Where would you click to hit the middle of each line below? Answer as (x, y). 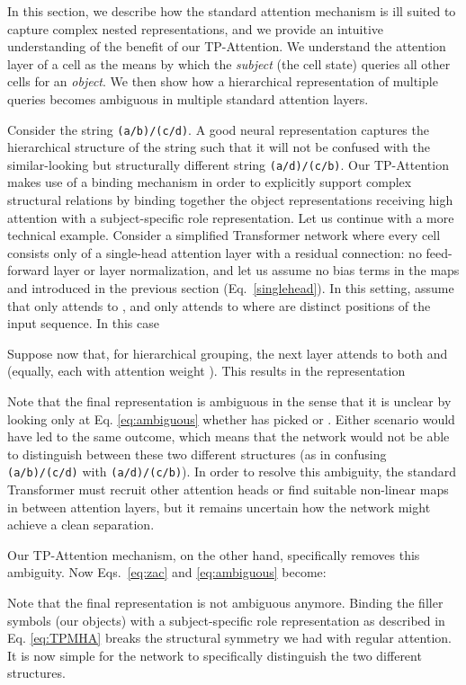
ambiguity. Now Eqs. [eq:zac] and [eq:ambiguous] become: (167, 572)
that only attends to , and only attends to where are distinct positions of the (219, 305)
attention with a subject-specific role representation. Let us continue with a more (231, 217)
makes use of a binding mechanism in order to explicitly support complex (210, 182)
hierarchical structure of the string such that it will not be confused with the (219, 147)
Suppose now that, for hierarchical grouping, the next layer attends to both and (228, 353)
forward (28, 270)
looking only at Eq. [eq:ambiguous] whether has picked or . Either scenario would (231, 418)
